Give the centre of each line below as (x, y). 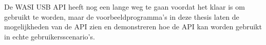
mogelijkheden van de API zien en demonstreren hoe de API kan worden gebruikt (133, 27)
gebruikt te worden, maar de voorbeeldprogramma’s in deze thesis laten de (122, 16)
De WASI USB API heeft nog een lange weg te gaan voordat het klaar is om (125, 7)
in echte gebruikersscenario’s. (50, 36)
